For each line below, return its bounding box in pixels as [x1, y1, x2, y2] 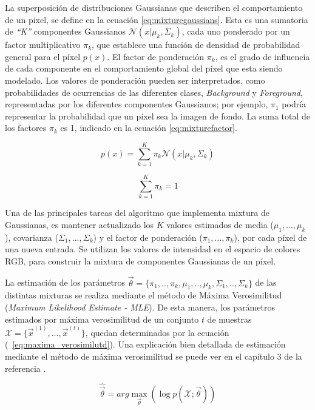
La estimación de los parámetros [5, 276, 126, 289]
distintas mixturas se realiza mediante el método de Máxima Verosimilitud [5, 289, 282, 301]
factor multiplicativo [5, 38, 81, 51]
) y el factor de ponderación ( [93, 230, 203, 243]
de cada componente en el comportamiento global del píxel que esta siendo [5, 62, 283, 75]
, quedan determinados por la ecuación [85, 326, 229, 338]
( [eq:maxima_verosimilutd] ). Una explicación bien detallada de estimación [5, 338, 286, 351]
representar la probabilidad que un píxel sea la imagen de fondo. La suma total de [5, 109, 311, 122]
